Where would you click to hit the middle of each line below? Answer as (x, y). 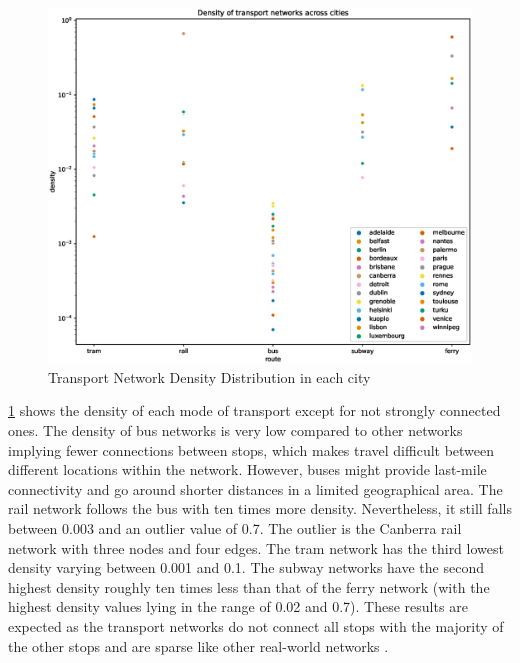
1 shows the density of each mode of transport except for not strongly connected (254, 410)
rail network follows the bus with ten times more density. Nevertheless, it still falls (260, 508)
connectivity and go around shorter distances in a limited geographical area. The (255, 488)
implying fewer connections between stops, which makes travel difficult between (251, 449)
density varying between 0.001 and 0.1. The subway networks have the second (246, 567)
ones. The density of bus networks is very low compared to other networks (235, 430)
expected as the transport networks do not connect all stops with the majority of (256, 625)
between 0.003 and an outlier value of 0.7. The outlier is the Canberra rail (235, 528)
